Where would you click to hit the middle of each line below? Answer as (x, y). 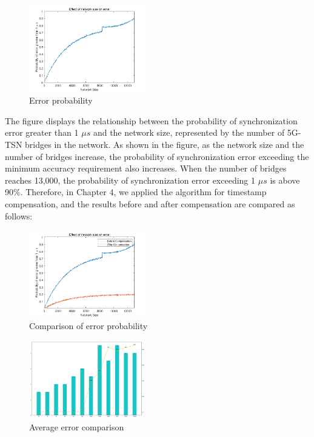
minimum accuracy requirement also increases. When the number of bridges (146, 168)
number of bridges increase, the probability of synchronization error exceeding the (157, 156)
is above (285, 180)
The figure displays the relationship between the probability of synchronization (151, 120)
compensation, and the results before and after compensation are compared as (150, 203)
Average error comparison (77, 426)
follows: (19, 215)
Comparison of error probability (89, 326)
